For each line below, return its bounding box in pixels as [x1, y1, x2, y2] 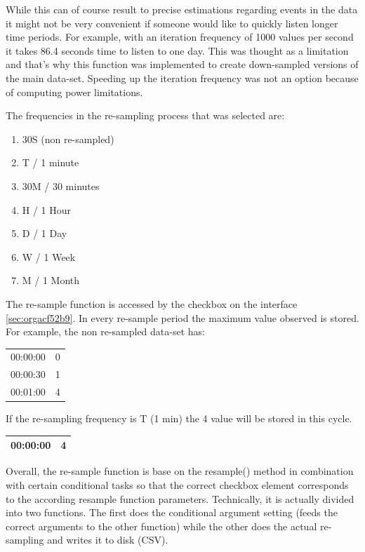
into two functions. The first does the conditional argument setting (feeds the [6, 505, 338, 520]
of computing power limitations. [6, 84, 143, 99]
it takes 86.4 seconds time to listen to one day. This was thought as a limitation [6, 43, 349, 58]
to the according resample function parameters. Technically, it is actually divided [6, 491, 354, 506]
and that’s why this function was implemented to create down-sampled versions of [6, 57, 359, 72]
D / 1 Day [22, 226, 67, 241]
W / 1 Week [22, 249, 76, 264]
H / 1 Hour [22, 202, 72, 217]
